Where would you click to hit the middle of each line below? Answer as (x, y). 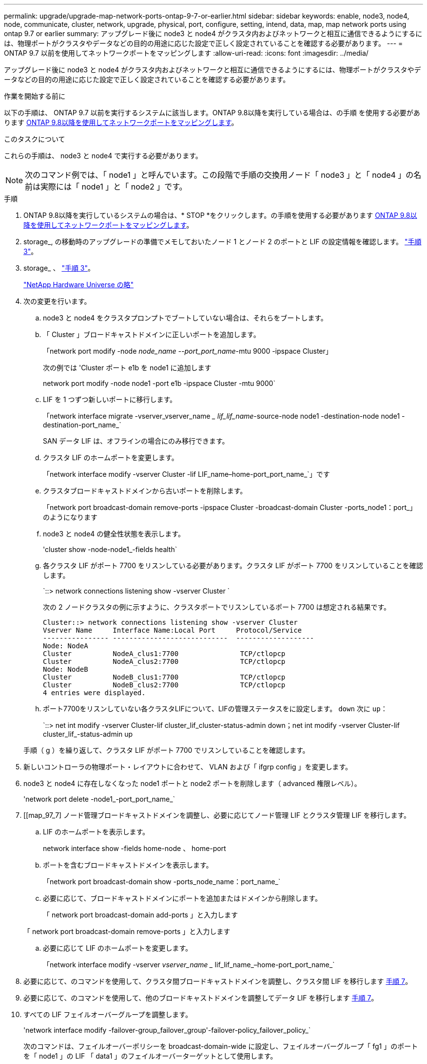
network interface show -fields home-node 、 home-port (135, 848)
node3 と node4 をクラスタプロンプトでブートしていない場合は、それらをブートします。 (185, 318)
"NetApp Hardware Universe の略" (79, 285)
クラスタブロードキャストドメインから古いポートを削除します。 (145, 491)
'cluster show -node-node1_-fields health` (110, 549)
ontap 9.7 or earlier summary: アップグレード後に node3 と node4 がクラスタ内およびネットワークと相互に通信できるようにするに (213, 33)
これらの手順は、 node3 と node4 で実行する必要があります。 (103, 156)
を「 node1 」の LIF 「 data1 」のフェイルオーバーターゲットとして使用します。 (150, 1056)
